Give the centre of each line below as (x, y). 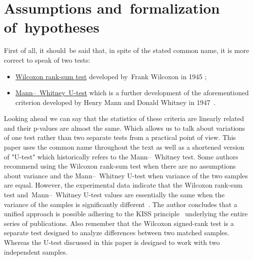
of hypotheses (52, 27)
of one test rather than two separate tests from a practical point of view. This (120, 137)
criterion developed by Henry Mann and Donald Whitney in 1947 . (116, 102)
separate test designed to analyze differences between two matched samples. (117, 233)
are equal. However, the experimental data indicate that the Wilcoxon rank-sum (123, 185)
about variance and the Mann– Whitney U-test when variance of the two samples (126, 175)
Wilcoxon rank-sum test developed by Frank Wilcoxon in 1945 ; (111, 76)
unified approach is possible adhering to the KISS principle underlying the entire (126, 214)
